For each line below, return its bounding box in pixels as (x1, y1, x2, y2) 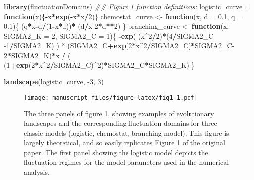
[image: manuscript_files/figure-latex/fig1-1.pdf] (24, 94, 198, 101)
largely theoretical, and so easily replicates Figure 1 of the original (24, 137, 225, 148)
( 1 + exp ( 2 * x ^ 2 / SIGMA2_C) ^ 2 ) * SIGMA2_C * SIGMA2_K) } (4, 60, 195, 70)
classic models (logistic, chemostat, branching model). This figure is (24, 127, 229, 138)
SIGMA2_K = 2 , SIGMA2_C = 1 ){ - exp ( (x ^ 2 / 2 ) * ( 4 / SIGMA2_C (4, 30, 214, 41)
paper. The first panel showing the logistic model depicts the (24, 147, 208, 157)
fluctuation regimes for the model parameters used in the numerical (24, 157, 229, 167)
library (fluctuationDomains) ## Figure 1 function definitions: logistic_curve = (4, 1, 250, 11)
